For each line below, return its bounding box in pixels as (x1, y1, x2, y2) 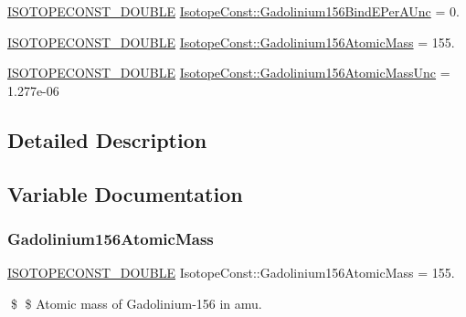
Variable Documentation (7, 179, 243, 207)
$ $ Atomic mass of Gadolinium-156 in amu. (10, 293, 262, 312)
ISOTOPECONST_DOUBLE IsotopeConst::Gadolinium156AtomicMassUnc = (7, 63, 450, 82)
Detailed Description (7, 125, 207, 153)
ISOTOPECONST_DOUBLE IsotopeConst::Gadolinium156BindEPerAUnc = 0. (7, 2, 460, 20)
